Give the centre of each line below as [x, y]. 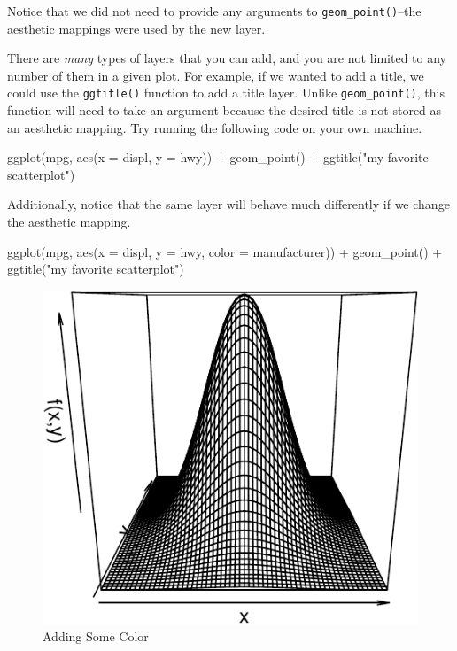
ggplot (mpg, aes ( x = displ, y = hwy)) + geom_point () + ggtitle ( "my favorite [218, 157]
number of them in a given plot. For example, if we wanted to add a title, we [216, 75]
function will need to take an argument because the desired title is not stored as [225, 110]
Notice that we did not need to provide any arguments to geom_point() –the [214, 11]
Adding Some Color [96, 636]
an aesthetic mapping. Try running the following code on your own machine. [215, 127]
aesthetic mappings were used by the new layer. [136, 28]
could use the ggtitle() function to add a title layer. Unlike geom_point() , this [226, 93]
